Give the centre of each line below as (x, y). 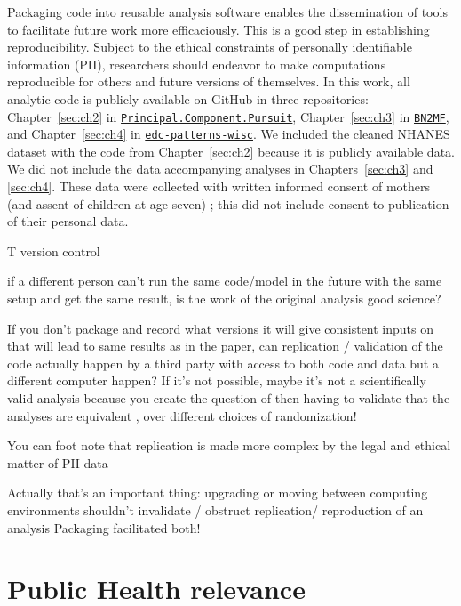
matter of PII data (58, 462)
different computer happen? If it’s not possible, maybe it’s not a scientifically (217, 380)
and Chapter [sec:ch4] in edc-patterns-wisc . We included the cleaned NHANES (229, 134)
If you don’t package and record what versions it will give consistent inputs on (221, 328)
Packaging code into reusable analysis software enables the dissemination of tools (227, 12)
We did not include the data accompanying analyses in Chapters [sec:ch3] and (220, 169)
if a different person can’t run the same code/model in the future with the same (225, 281)
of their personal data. (68, 221)
